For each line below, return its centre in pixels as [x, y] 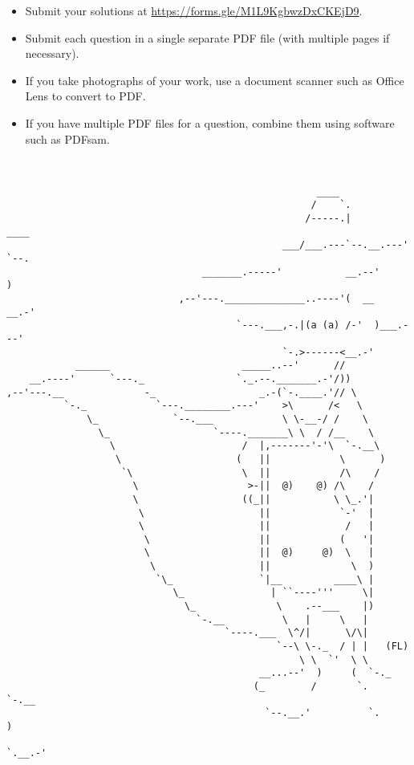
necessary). [52, 53]
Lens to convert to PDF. [85, 96]
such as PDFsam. [67, 138]
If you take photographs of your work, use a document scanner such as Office [215, 80]
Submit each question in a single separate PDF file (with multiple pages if [207, 37]
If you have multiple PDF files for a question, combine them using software [210, 122]
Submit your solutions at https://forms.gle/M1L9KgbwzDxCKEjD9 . [194, 10]
